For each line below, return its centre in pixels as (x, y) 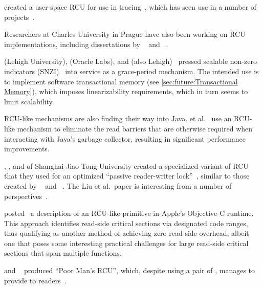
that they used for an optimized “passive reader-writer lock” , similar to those (127, 176)
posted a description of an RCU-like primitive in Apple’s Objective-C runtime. (129, 213)
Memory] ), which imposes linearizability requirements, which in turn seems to (126, 91)
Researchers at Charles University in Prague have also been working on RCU (125, 34)
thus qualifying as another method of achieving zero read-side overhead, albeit (127, 233)
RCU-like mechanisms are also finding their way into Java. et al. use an (118, 118)
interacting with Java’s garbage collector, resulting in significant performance (125, 138)
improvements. (27, 149)
